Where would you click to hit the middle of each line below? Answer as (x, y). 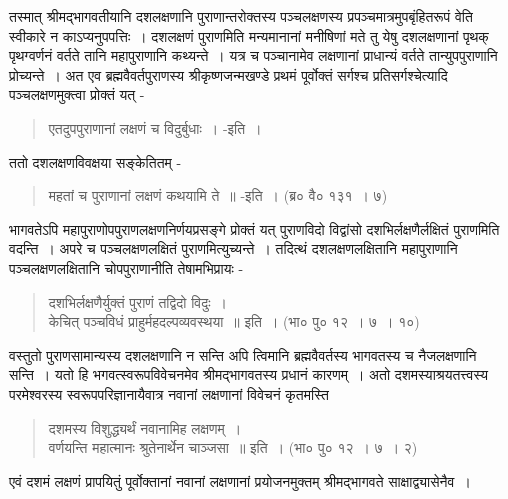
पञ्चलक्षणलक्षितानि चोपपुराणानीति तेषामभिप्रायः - (126, 267)
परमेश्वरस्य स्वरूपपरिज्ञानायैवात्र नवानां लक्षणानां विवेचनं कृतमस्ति (169, 393)
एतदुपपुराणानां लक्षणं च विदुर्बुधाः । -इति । (155, 127)
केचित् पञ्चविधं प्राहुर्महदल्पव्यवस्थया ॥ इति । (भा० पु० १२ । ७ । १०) (234, 321)
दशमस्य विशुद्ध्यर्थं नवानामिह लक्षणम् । (145, 427)
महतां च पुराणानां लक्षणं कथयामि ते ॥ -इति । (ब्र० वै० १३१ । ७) (218, 195)
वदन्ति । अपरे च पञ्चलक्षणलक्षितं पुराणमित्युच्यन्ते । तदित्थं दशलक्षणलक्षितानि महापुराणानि (233, 248)
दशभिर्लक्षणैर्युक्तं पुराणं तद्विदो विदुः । (138, 301)
